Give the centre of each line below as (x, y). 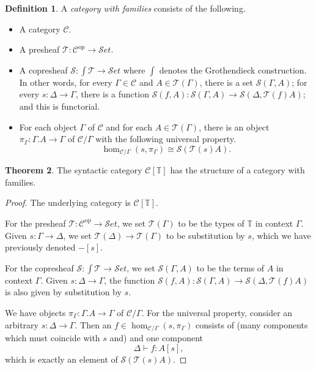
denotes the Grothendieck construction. (233, 70)
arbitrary (22, 324)
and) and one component (156, 338)
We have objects (35, 312)
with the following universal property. (166, 139)
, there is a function (112, 94)
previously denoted (40, 247)
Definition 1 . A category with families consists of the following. (125, 8)
